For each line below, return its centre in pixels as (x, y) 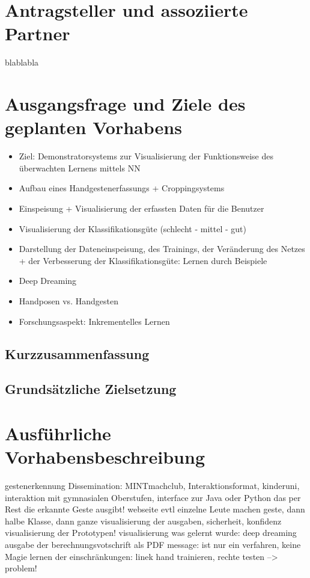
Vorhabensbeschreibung (105, 457)
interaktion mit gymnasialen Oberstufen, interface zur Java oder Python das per (153, 497)
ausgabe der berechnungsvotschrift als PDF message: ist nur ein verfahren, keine (153, 544)
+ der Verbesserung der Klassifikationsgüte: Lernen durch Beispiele (143, 260)
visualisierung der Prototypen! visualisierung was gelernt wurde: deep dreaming (151, 533)
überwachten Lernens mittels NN (80, 168)
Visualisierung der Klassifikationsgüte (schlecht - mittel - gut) (132, 228)
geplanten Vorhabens (93, 127)
